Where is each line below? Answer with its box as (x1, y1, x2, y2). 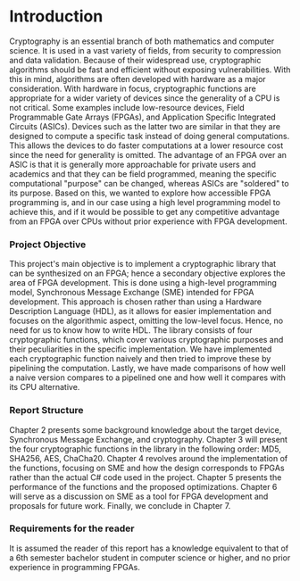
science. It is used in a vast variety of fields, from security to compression (9, 45, 281, 55)
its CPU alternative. (9, 382, 80, 393)
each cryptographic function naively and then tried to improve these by (9, 353, 271, 364)
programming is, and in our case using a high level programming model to (9, 196, 281, 207)
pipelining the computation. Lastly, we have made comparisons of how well (9, 363, 286, 374)
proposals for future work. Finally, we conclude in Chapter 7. (9, 500, 231, 510)
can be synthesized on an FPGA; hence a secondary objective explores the (9, 268, 286, 278)
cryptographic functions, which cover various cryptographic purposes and (9, 335, 284, 345)
